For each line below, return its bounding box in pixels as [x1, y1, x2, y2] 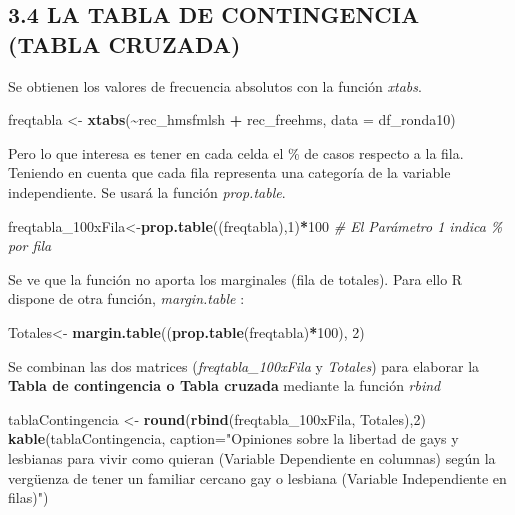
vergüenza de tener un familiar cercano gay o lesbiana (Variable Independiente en [8, 467, 507, 488]
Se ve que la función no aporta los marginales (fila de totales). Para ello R [8, 268, 463, 289]
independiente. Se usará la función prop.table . [8, 181, 286, 202]
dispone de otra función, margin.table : [8, 288, 245, 309]
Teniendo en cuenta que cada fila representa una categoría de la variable [8, 162, 451, 183]
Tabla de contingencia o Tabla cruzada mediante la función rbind [8, 375, 441, 396]
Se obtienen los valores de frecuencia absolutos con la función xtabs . [8, 75, 422, 96]
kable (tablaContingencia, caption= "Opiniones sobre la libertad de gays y [8, 428, 459, 449]
